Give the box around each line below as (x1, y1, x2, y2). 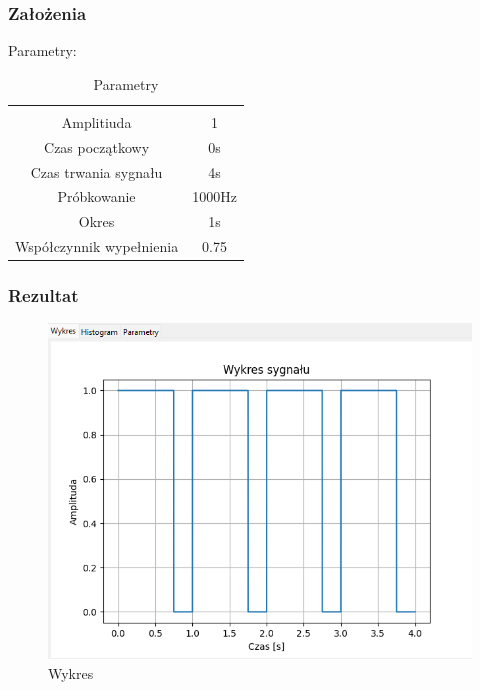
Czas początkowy (44, 136, 150, 157)
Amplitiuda (61, 111, 132, 132)
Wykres (48, 662, 94, 683)
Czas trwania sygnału (30, 161, 163, 182)
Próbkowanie (57, 186, 136, 207)
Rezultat (8, 283, 79, 308)
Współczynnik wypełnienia (15, 236, 179, 257)
